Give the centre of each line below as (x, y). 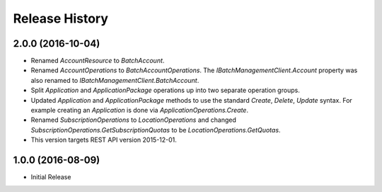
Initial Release (51, 177)
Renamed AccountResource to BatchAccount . (98, 61)
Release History (61, 18)
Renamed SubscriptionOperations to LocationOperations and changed (134, 120)
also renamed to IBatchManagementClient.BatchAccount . (115, 80)
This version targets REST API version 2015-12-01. (104, 140)
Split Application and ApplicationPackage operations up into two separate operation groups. (165, 90)
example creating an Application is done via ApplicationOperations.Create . (140, 111)
